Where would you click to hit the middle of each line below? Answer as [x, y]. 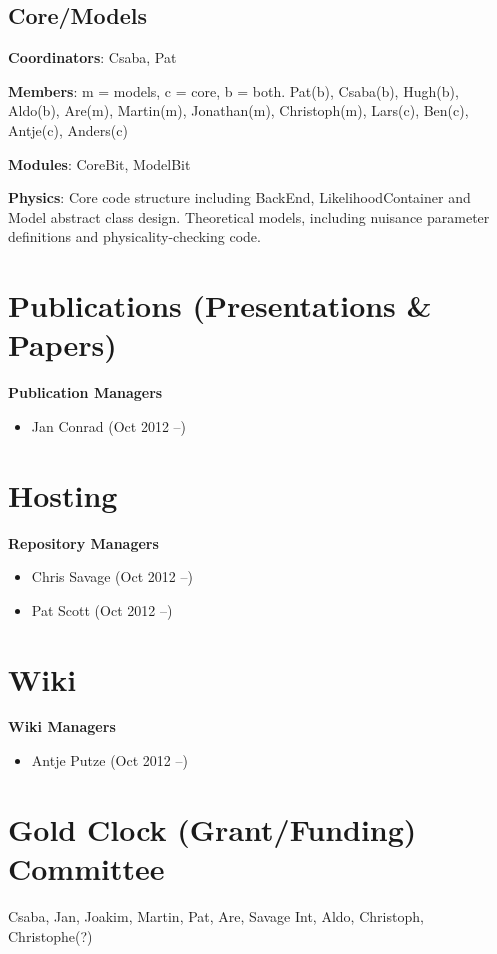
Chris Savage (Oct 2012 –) [112, 576]
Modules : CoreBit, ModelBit [99, 163]
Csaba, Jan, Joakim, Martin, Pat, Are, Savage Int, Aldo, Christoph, [216, 915]
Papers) [62, 344]
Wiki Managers [62, 726]
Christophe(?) [50, 935]
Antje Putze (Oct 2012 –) [109, 760]
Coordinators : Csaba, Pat [92, 57]
